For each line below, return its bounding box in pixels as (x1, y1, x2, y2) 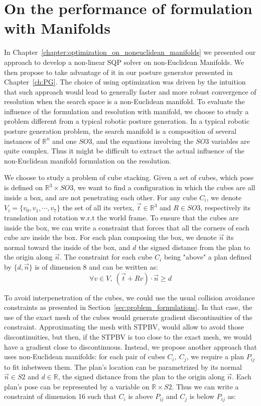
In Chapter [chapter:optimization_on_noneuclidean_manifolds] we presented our (4, 47, 256, 57)
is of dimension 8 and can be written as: (35, 262, 158, 272)
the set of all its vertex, (62, 202, 135, 213)
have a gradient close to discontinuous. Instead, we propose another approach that (4, 341, 257, 352)
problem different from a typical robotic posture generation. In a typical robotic (4, 116, 250, 126)
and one (52, 135, 77, 146)
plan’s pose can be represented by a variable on (4, 381, 150, 391)
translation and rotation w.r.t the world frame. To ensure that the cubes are (4, 212, 239, 223)
